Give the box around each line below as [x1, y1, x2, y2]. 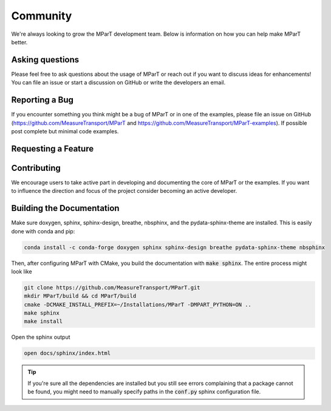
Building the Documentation [11, 203, 120, 213]
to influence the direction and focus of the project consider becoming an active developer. [11, 187, 237, 195]
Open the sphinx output [11, 333, 70, 341]
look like [11, 267, 33, 275]
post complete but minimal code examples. [11, 127, 119, 135]
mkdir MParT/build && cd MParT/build [24, 293, 137, 299]
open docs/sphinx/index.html [24, 350, 111, 357]
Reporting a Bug [11, 95, 74, 105]
